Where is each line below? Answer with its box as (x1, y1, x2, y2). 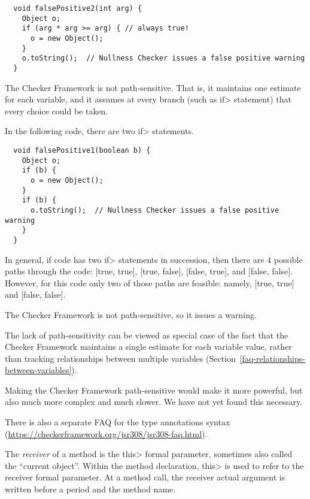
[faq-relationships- (239, 352, 305, 364)
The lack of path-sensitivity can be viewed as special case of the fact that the (5, 328, 288, 341)
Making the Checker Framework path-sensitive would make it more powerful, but (5, 383, 303, 396)
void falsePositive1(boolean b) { (13, 146, 151, 155)
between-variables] (5, 364, 72, 376)
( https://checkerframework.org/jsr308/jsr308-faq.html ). (5, 427, 208, 440)
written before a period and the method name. (5, 483, 176, 495)
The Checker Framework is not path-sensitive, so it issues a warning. (5, 308, 257, 320)
